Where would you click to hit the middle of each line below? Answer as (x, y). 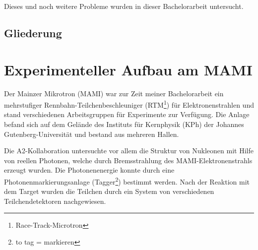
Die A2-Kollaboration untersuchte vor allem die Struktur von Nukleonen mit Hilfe (129, 151)
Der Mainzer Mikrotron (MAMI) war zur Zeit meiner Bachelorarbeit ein (114, 93)
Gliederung (33, 32)
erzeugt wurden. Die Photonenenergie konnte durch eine (89, 170)
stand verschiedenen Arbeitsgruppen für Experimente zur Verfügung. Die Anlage (127, 114)
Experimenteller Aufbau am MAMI (128, 69)
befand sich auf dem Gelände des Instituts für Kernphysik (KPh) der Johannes (124, 124)
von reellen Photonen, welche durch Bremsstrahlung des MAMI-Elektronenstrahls (128, 160)
